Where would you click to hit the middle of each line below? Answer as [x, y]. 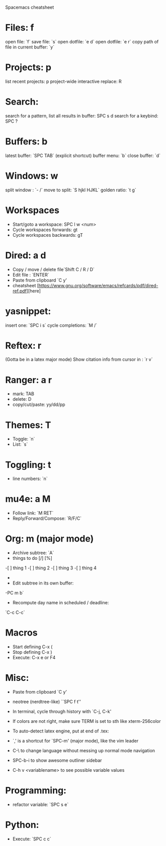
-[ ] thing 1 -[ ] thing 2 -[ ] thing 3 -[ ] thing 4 [51, 568]
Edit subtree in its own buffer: [43, 583]
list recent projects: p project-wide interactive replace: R [63, 81]
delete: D [22, 399]
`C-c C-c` [15, 612]
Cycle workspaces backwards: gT [48, 235]
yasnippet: [28, 311]
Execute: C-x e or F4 [34, 658]
